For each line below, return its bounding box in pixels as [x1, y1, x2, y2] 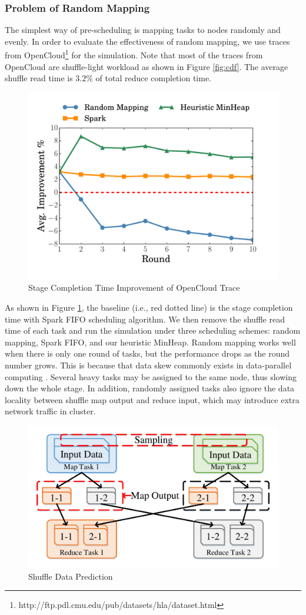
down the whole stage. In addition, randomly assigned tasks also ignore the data [5, 382, 295, 394]
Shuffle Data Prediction [28, 570, 113, 582]
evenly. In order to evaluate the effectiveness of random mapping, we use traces [5, 35, 290, 47]
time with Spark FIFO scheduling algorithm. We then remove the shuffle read [5, 313, 285, 325]
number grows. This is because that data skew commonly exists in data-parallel [5, 359, 292, 371]
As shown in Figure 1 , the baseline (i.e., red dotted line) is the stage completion [5, 301, 293, 314]
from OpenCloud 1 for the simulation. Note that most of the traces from [5, 47, 263, 61]
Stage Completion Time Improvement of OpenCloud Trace [28, 281, 240, 294]
